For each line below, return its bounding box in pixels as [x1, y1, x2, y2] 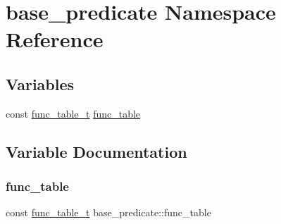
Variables [6, 73, 75, 94]
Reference [6, 25, 104, 54]
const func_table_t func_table [6, 106, 141, 120]
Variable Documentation [6, 140, 187, 162]
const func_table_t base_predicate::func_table [6, 205, 211, 220]
